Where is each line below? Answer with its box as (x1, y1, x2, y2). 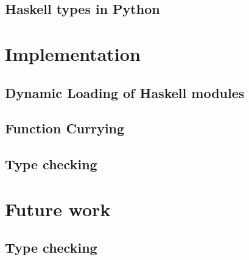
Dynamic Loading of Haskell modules (5, 83, 245, 102)
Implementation (5, 41, 141, 66)
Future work (5, 196, 111, 221)
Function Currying (5, 119, 125, 138)
